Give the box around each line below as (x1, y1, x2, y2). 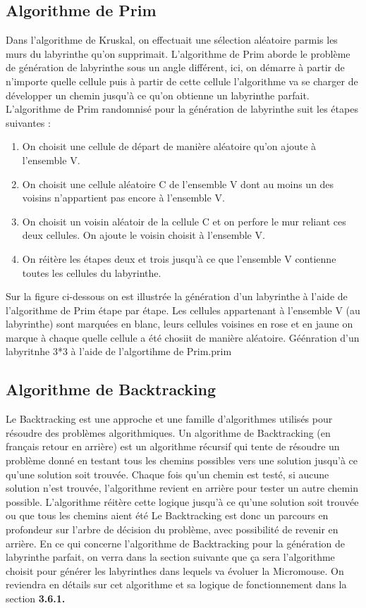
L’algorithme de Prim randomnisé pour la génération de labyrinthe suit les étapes (6, 101, 358, 116)
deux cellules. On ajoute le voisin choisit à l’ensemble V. (22, 228, 265, 242)
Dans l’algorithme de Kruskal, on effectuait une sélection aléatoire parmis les (6, 32, 338, 47)
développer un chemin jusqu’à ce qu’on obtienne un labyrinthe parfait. (6, 87, 310, 102)
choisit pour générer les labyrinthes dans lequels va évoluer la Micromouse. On (6, 563, 344, 578)
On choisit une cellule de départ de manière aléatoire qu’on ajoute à (22, 139, 317, 154)
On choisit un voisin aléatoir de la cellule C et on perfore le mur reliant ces (22, 213, 346, 228)
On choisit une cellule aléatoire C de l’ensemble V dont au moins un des (22, 176, 334, 191)
